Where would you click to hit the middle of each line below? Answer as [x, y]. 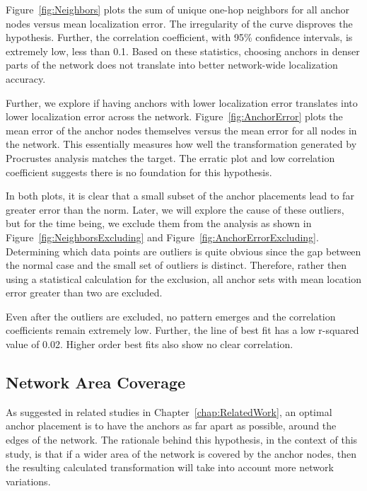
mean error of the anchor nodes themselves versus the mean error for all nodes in [181, 130]
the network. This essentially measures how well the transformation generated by [181, 144]
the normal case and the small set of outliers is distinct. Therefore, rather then [176, 265]
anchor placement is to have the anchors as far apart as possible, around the [171, 426]
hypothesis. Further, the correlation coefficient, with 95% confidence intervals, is [179, 37]
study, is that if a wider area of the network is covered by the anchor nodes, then [181, 453]
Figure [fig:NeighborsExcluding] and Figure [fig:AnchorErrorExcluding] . [162, 237]
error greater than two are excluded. [84, 293]
